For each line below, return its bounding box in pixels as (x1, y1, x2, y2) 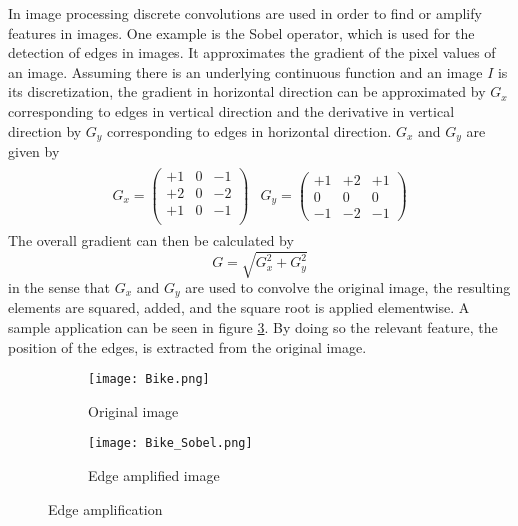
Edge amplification (48, 498, 163, 519)
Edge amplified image (88, 465, 220, 486)
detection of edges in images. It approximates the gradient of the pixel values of (8, 42, 496, 63)
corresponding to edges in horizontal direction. (107, 120, 392, 141)
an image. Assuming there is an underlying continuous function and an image (8, 61, 483, 82)
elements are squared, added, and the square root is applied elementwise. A (8, 297, 470, 318)
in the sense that (8, 277, 111, 297)
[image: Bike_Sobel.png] (88, 436, 253, 451)
